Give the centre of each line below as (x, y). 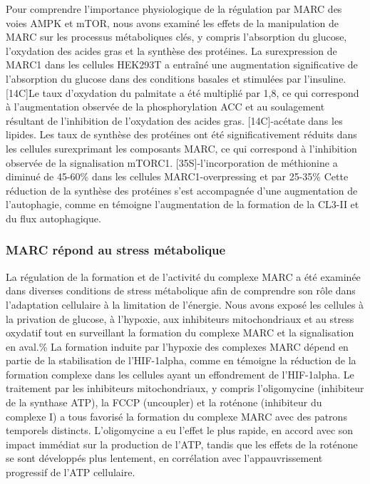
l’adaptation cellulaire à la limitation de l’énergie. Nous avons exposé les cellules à (185, 304)
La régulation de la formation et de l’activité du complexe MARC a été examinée (183, 276)
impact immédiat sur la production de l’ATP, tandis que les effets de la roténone (182, 444)
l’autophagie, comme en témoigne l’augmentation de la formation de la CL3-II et (183, 204)
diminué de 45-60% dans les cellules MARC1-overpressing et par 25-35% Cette (177, 176)
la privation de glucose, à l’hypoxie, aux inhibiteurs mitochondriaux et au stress (180, 318)
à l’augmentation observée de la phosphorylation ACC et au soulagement (165, 107)
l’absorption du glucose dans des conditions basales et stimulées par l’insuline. (176, 78)
